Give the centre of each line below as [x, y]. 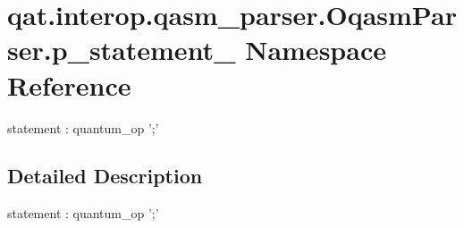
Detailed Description [105, 176]
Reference [69, 84]
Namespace [316, 50]
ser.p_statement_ [122, 50]
